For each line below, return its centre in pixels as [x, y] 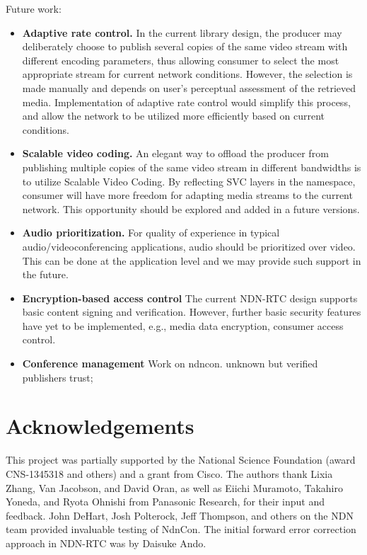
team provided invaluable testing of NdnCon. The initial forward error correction [181, 529]
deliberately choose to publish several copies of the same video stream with [185, 46]
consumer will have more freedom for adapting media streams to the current [187, 195]
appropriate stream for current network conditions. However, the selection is [187, 74]
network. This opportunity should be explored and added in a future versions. [191, 208]
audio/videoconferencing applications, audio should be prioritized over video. [189, 246]
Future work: [34, 8]
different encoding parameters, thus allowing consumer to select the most [181, 60]
